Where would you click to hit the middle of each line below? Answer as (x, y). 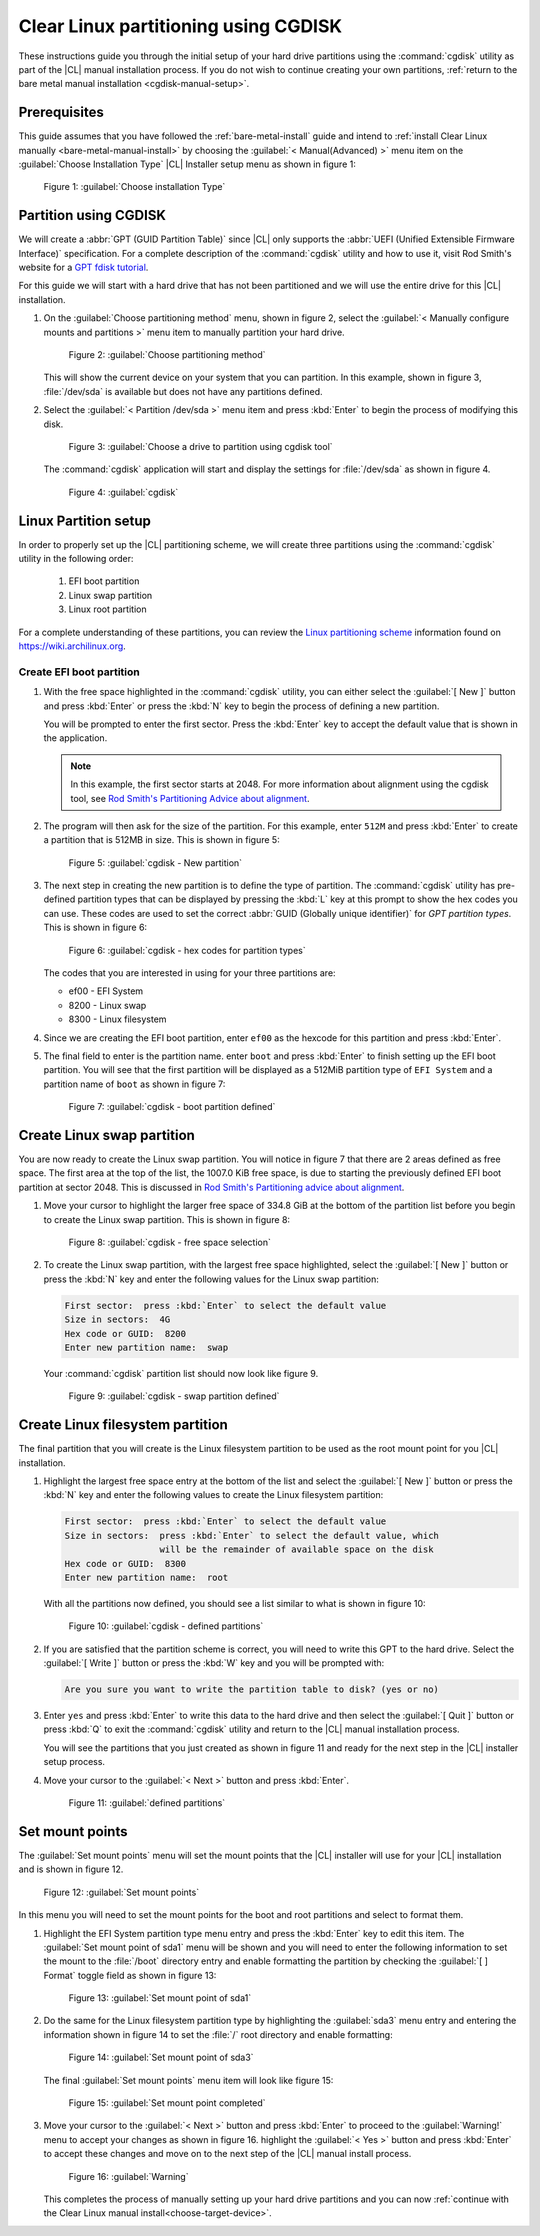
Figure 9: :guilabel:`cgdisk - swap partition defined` (174, 1396)
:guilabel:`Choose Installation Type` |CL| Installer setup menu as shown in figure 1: (187, 164)
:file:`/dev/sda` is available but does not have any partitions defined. (183, 391)
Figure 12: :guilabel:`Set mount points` (121, 1892)
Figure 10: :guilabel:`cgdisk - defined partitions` (166, 1626)
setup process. (74, 1762)
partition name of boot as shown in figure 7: (134, 1084)
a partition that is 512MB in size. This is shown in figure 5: (161, 840)
